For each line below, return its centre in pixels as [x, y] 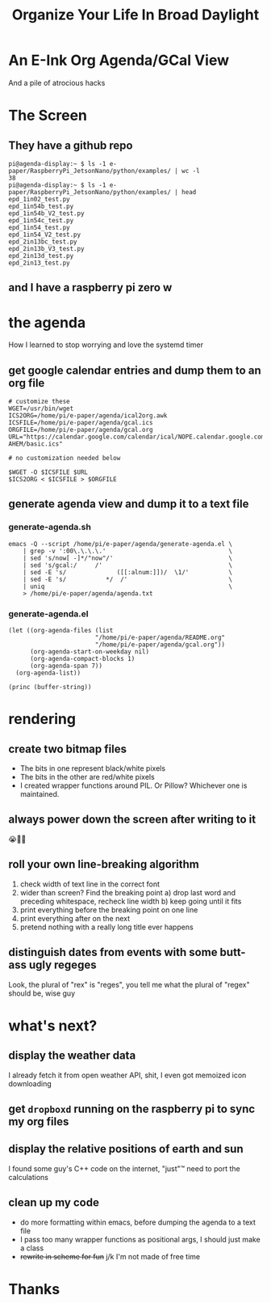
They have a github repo [71, 145]
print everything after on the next [75, 918]
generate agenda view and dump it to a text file [129, 504]
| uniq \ [127, 586]
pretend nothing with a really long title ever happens [106, 927]
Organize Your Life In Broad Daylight [135, 15]
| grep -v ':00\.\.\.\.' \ [127, 551]
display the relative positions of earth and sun [126, 1149]
